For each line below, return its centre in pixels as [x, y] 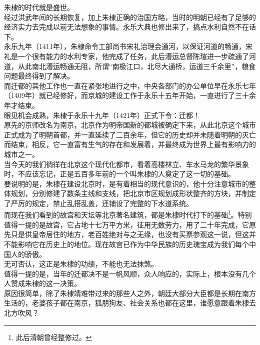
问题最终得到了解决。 [39, 76]
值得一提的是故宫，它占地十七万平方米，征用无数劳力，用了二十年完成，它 [126, 224]
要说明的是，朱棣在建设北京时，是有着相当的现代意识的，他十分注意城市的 [126, 183]
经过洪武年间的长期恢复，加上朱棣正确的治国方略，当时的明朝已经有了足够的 [130, 17]
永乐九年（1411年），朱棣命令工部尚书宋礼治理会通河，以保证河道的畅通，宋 [128, 46]
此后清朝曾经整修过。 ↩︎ [54, 337]
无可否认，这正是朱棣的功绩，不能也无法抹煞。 [81, 264]
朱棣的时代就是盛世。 [39, 7]
